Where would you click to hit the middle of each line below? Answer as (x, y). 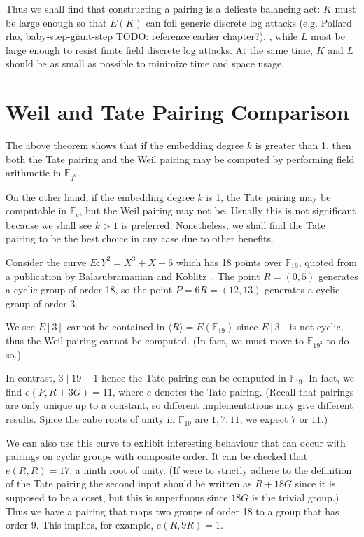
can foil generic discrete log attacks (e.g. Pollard (249, 22)
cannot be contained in (116, 327)
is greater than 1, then (303, 145)
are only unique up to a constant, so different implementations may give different (180, 405)
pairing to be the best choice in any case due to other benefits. (140, 238)
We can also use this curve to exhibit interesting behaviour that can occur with (176, 442)
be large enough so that (56, 22)
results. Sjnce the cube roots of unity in (91, 419)
